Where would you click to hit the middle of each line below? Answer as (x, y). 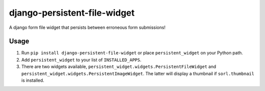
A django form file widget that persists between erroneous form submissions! (87, 27)
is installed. (33, 80)
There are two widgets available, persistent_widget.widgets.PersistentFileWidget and (119, 67)
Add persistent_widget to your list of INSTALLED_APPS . (81, 60)
